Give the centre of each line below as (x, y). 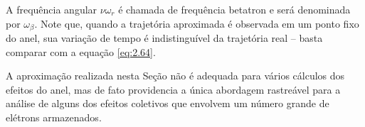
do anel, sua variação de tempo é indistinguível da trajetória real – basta (164, 38)
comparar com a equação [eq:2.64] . (81, 51)
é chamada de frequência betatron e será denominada (234, 9)
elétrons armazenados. (54, 117)
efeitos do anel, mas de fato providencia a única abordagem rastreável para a (173, 89)
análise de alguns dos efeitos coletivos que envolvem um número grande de (168, 103)
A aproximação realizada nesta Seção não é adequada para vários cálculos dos (175, 76)
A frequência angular (52, 9)
